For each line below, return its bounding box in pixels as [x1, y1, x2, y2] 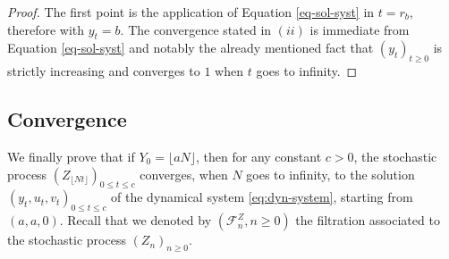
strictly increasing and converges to [7, 62, 200, 80]
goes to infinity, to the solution [246, 164, 415, 183]
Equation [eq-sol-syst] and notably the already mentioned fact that [7, 38, 374, 57]
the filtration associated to [295, 211, 440, 230]
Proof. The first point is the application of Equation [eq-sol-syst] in [7, 3, 375, 21]
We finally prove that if [7, 146, 135, 165]
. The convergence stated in [120, 20, 272, 38]
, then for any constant [196, 146, 322, 165]
